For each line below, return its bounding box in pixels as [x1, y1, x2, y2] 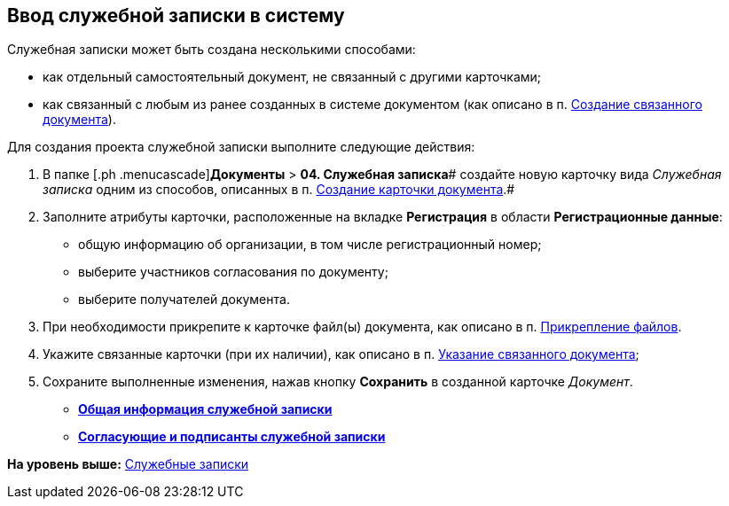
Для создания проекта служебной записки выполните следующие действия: [7, 139, 475, 155]
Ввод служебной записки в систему [7, 4, 345, 27]
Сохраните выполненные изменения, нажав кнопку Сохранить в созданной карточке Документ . [43, 374, 633, 390]
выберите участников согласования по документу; [78, 264, 388, 280]
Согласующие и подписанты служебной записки [78, 429, 386, 445]
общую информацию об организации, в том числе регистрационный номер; [78, 237, 542, 253]
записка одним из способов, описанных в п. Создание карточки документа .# [43, 182, 515, 198]
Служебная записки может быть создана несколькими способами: [7, 42, 416, 58]
